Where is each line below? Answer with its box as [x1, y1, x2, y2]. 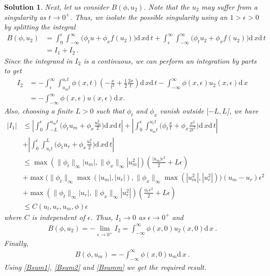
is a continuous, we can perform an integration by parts [83, 55, 257, 66]
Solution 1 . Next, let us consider [4, 2, 109, 12]
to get [4, 65, 22, 76]
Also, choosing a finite [4, 105, 73, 116]
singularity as [4, 11, 46, 22]
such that [96, 105, 125, 116]
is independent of [32, 211, 85, 222]
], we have [227, 105, 259, 116]
